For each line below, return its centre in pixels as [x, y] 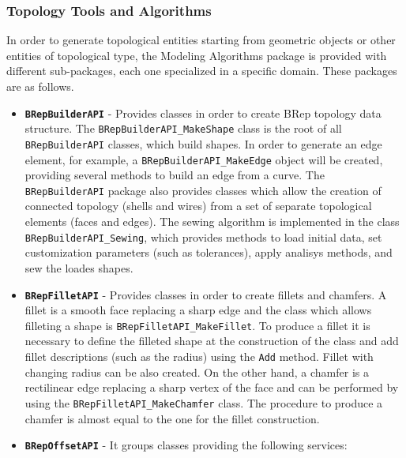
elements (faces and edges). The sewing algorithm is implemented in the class [212, 221]
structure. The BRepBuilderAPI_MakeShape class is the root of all [183, 128]
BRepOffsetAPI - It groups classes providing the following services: [186, 445]
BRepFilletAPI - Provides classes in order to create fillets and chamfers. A [206, 294]
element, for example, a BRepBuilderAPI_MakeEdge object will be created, [204, 159]
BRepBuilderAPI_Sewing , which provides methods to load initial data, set [203, 237]
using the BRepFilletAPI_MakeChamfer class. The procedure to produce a [204, 402]
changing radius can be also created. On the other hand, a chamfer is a [197, 372]
